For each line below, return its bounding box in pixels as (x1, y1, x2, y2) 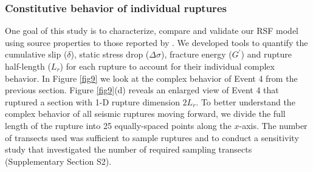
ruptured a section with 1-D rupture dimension (5, 95, 180, 108)
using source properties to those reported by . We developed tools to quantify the (5, 36, 308, 48)
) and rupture (241, 48, 292, 61)
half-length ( (5, 60, 51, 72)
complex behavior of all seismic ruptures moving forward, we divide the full (5, 107, 286, 120)
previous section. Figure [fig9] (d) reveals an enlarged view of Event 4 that (5, 84, 279, 96)
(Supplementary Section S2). (5, 154, 112, 167)
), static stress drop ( (71, 48, 150, 61)
